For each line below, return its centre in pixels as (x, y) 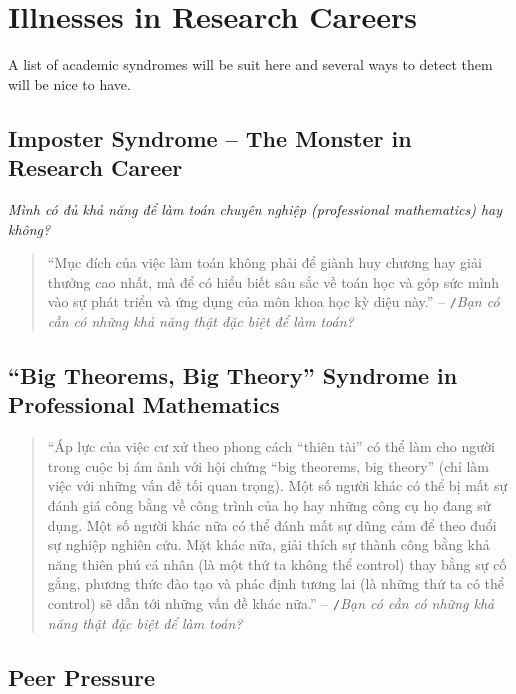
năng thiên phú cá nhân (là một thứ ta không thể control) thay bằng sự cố (277, 563)
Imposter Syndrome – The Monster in (210, 137)
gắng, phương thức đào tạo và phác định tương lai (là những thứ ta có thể (276, 583)
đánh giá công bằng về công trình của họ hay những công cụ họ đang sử (269, 504)
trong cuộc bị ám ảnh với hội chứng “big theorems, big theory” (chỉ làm (268, 465)
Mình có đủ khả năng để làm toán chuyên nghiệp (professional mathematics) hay (255, 208)
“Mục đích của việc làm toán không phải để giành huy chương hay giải (264, 262)
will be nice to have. (69, 83)
